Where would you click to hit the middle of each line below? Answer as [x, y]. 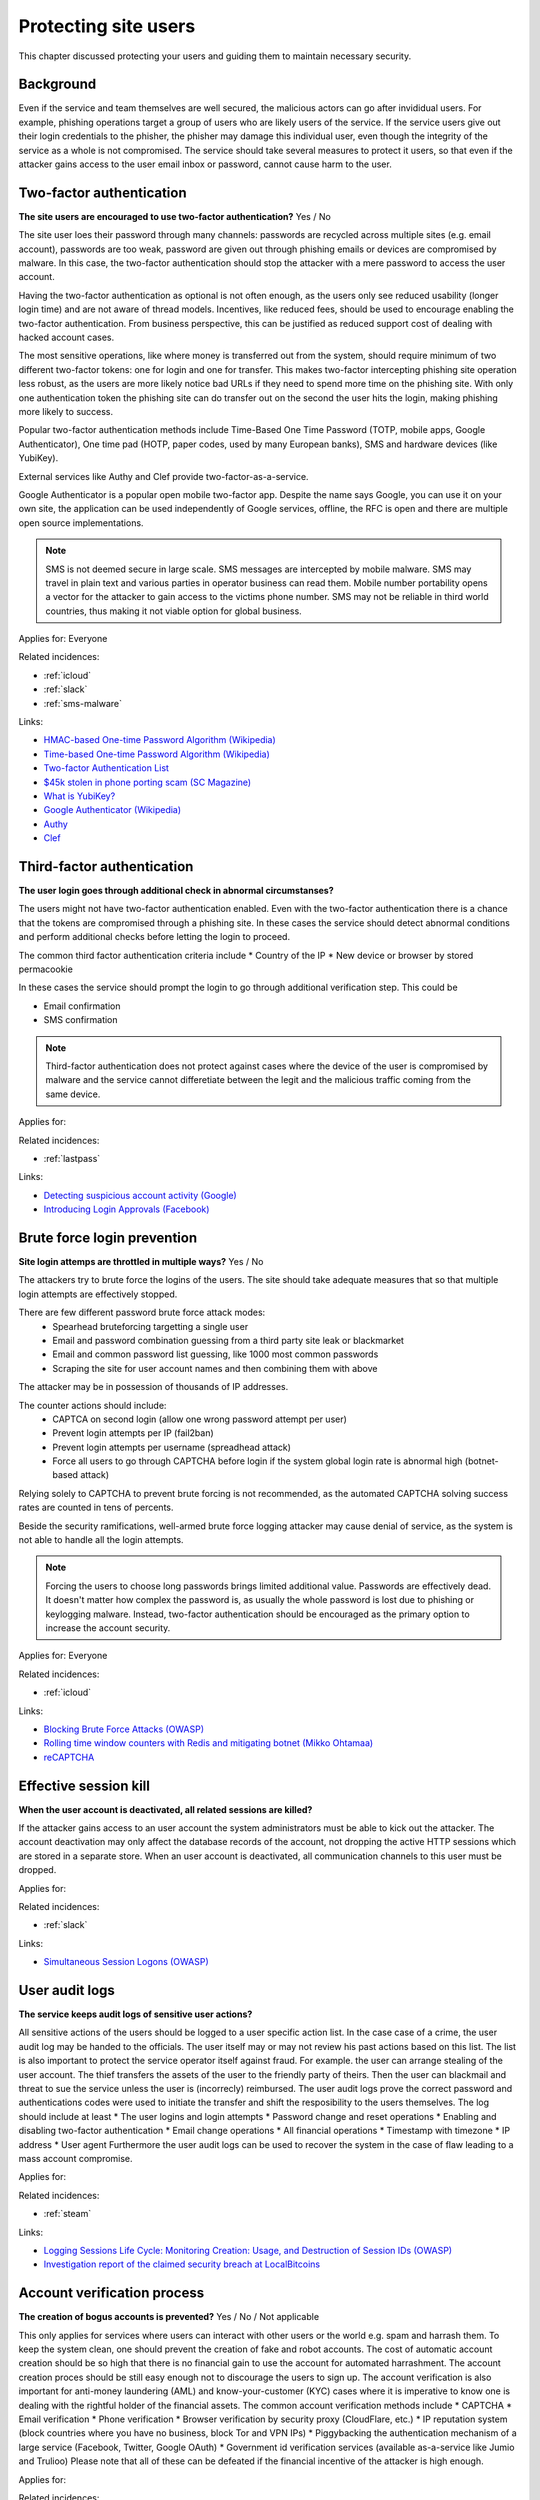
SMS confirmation [81, 1020]
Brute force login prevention [108, 1237]
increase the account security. [108, 1627]
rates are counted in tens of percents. [96, 1507]
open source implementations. [81, 522]
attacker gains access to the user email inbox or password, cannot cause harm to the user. [205, 164]
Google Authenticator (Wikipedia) [112, 810]
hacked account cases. [66, 337]
